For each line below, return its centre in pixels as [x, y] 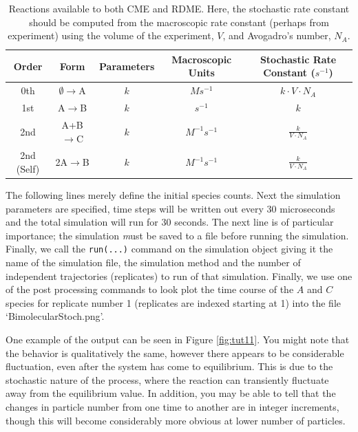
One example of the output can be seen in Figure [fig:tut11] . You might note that [178, 339]
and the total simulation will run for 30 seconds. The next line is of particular [170, 222]
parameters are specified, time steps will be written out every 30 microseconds [170, 208]
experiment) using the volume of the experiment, [111, 35]
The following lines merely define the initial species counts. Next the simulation [173, 195]
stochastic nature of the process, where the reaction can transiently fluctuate [167, 379]
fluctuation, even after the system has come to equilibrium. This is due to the [169, 366]
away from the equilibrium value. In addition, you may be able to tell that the [171, 393]
